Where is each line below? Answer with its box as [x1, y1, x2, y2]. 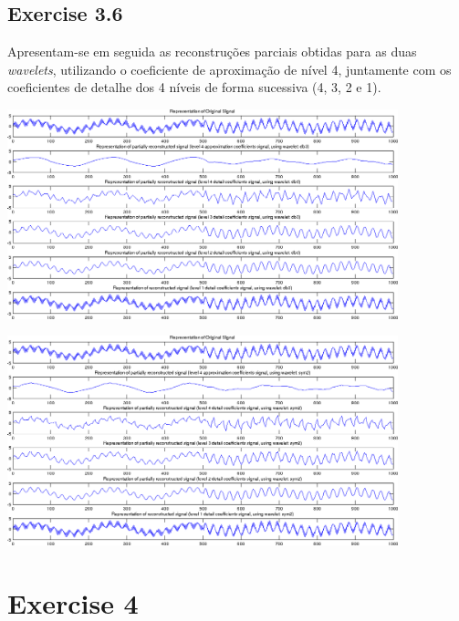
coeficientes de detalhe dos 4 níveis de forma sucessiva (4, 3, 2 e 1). [7, 78, 381, 97]
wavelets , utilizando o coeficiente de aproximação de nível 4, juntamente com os [7, 59, 452, 78]
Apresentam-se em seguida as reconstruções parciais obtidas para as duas [7, 42, 417, 61]
